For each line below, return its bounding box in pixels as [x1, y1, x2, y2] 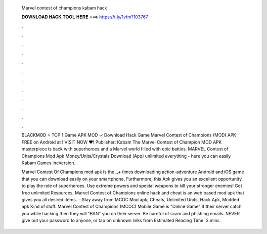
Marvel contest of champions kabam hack [21, 5, 107, 11]
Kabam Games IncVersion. [21, 160, 76, 166]
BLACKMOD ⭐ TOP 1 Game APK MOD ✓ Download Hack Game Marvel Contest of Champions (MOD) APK [21, 132, 237, 138]
